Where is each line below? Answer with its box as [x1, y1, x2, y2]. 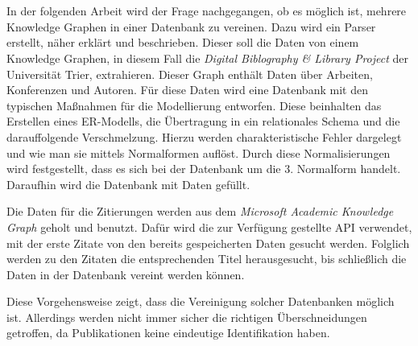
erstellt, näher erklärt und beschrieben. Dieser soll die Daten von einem [6, 34, 359, 51]
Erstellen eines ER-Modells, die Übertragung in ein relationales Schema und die [6, 113, 400, 130]
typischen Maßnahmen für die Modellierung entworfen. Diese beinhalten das [6, 97, 382, 113]
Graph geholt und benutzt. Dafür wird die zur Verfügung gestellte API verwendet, [6, 218, 412, 235]
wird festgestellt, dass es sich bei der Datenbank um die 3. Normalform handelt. [6, 160, 401, 177]
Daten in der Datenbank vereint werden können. [6, 266, 245, 282]
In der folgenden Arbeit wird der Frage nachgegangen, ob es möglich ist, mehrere [6, 2, 407, 19]
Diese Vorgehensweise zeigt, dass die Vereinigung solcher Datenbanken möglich [6, 293, 395, 310]
